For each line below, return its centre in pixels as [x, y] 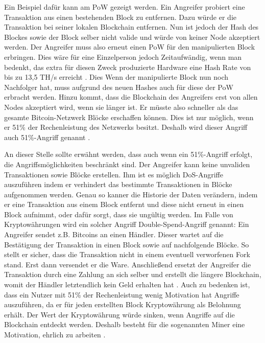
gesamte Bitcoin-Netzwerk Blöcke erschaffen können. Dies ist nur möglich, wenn [129, 117]
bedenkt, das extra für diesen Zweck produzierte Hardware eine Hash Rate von [128, 67]
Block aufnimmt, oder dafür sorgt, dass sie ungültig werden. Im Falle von [119, 214]
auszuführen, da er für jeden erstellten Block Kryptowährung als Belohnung [123, 304]
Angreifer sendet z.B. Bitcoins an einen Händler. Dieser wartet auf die [114, 234]
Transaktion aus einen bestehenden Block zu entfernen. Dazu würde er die [120, 17]
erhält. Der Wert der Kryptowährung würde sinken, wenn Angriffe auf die [119, 314]
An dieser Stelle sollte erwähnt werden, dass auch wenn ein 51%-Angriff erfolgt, [128, 154]
